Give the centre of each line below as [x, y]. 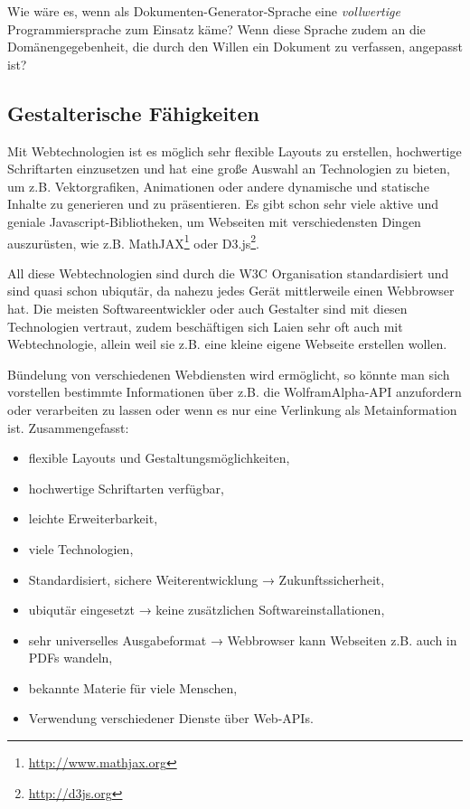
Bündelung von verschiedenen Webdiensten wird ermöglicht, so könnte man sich [229, 374]
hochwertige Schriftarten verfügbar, [126, 488]
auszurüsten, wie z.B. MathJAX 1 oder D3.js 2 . [133, 241]
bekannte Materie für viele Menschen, [133, 687]
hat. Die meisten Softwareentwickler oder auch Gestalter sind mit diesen [207, 308]
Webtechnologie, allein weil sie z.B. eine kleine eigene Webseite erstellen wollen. [227, 344]
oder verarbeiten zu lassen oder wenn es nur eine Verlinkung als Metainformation [232, 409]
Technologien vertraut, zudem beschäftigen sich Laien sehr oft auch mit [205, 326]
